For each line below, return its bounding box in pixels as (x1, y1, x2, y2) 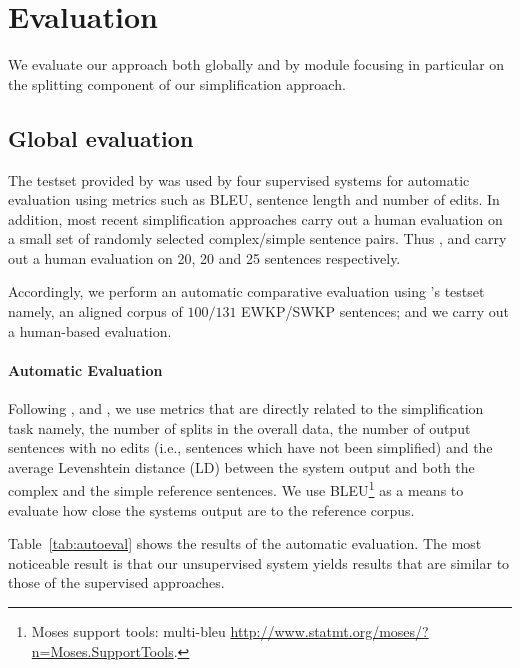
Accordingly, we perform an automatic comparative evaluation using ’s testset (8, 281, 485, 302)
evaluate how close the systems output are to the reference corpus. (8, 499, 415, 520)
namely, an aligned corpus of (8, 301, 183, 322)
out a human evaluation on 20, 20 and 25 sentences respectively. (8, 247, 401, 268)
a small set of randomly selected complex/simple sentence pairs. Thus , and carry (8, 228, 507, 249)
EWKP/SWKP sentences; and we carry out (241, 301, 510, 322)
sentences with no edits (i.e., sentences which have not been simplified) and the (8, 437, 493, 458)
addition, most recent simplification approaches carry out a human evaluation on (8, 208, 503, 229)
